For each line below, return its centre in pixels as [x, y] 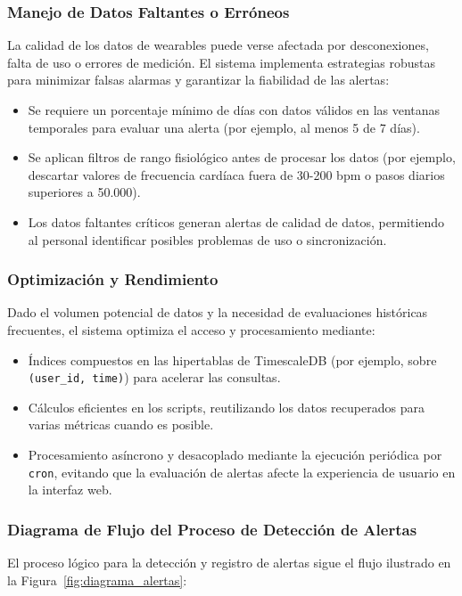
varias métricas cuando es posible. [121, 425]
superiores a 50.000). [84, 192]
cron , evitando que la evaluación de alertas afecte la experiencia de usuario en [242, 472]
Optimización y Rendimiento [113, 279]
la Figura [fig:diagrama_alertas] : [97, 580]
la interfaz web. [70, 490]
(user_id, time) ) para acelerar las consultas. [154, 377]
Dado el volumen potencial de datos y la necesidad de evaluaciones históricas [218, 312]
